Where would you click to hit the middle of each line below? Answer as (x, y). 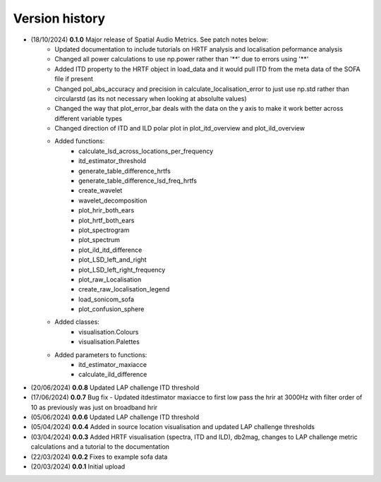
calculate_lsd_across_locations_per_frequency (146, 151)
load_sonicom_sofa (106, 299)
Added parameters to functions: (101, 355)
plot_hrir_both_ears (107, 210)
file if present (74, 79)
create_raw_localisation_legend (124, 289)
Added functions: (80, 141)
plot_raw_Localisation (110, 279)
